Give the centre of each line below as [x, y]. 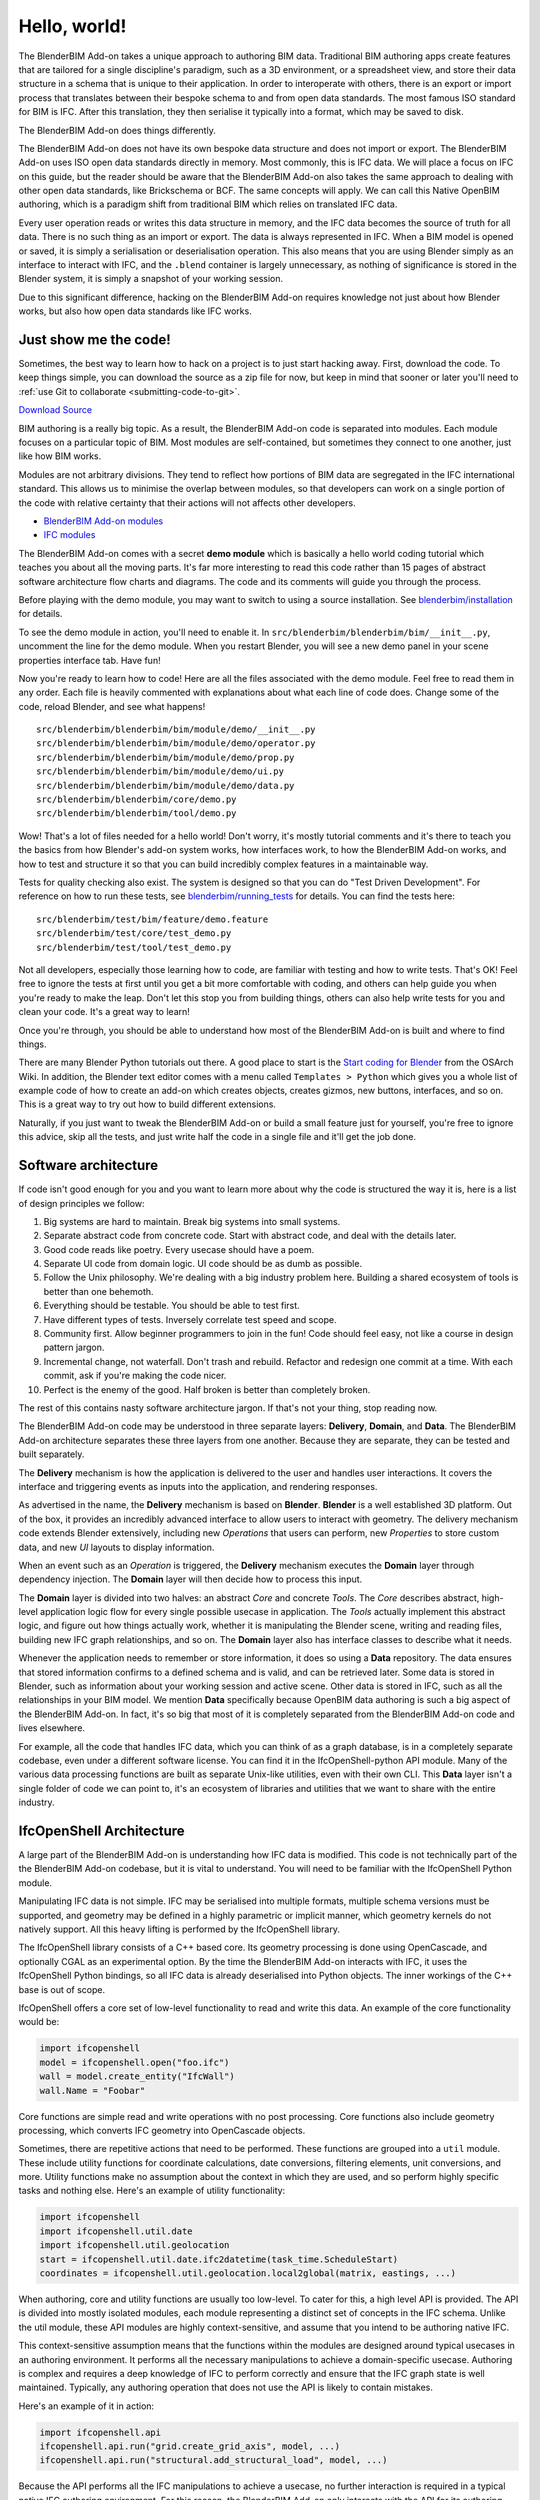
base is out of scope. [62, 1989]
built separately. [51, 1454]
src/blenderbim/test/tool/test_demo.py [134, 947]
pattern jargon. [74, 1347]
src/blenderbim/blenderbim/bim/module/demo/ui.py [160, 771]
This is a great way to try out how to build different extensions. [147, 1104]
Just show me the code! [95, 339]
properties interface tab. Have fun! [89, 660]
